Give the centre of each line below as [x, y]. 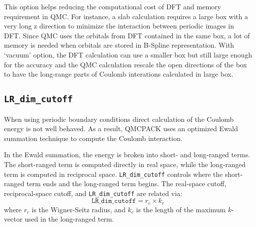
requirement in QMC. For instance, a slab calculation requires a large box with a [126, 16]
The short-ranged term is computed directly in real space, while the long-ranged [125, 164]
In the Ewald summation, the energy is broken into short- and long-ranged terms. [127, 155]
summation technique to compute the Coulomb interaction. [93, 138]
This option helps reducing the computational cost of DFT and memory [112, 6]
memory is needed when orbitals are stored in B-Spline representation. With [119, 45]
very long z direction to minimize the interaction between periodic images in [119, 26]
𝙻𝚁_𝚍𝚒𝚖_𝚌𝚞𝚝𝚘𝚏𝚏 [114, 201]
